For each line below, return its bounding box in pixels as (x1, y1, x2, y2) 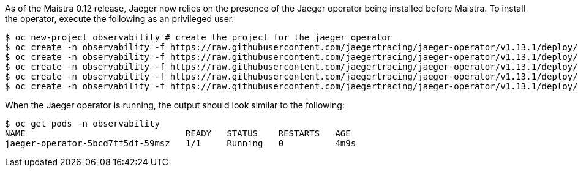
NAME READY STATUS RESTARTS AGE (5, 129, 351, 138)
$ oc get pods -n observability (5, 119, 160, 129)
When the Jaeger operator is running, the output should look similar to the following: (5, 100, 345, 110)
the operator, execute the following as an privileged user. (5, 13, 235, 24)
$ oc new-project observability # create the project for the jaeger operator (5, 32, 392, 42)
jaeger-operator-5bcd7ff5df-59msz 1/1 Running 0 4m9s (5, 138, 356, 148)
